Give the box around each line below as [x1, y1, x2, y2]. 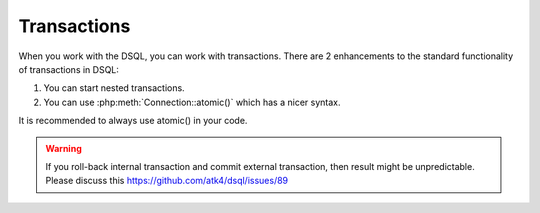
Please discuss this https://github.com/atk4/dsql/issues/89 [45, 175, 289, 187]
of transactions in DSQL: [18, 63, 120, 75]
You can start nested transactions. [43, 82, 185, 94]
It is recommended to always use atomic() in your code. [18, 115, 248, 127]
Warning [45, 142, 82, 154]
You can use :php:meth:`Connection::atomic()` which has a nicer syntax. [43, 96, 341, 108]
